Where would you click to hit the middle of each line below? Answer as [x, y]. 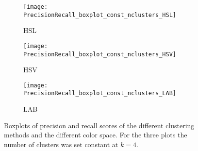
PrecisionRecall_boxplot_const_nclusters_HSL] [100, 15]
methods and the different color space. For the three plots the [96, 135]
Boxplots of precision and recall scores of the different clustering [99, 125]
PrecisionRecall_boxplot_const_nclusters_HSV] [100, 54]
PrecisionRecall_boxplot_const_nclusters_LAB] [100, 93]
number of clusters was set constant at [61, 144]
